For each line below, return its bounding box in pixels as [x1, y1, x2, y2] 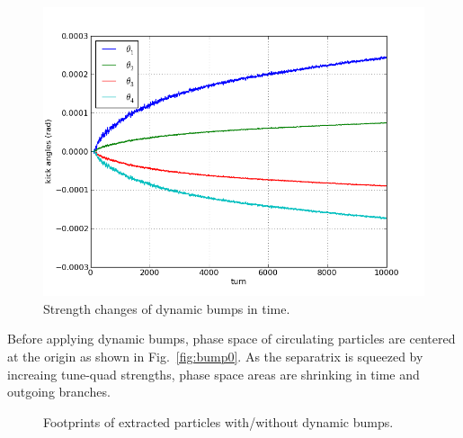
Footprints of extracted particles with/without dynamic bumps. [43, 412, 394, 431]
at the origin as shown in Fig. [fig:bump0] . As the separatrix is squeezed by [7, 346, 423, 365]
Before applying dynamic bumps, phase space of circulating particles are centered [7, 329, 456, 348]
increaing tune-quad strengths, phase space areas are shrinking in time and [7, 364, 420, 383]
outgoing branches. [7, 382, 111, 401]
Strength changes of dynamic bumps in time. [43, 299, 290, 317]
